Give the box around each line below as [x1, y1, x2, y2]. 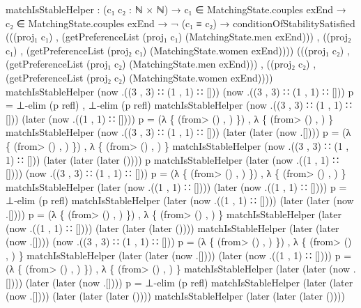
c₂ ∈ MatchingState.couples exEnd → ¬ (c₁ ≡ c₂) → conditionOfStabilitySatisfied [6, 15, 355, 30]
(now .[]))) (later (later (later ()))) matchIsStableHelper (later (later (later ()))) [6, 288, 345, 303]
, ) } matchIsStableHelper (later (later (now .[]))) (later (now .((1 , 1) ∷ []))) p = [6, 247, 352, 262]
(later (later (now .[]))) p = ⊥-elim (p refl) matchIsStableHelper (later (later [25, 275, 353, 289]
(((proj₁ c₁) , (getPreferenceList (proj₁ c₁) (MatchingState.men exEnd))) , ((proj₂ [6, 29, 351, 44]
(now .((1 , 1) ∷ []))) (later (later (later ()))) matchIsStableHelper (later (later [6, 220, 339, 235]
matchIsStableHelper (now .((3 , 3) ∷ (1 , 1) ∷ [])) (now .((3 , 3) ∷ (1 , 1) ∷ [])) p [6, 84, 354, 98]
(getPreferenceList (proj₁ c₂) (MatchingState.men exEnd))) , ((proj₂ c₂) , [6, 56, 316, 71]
